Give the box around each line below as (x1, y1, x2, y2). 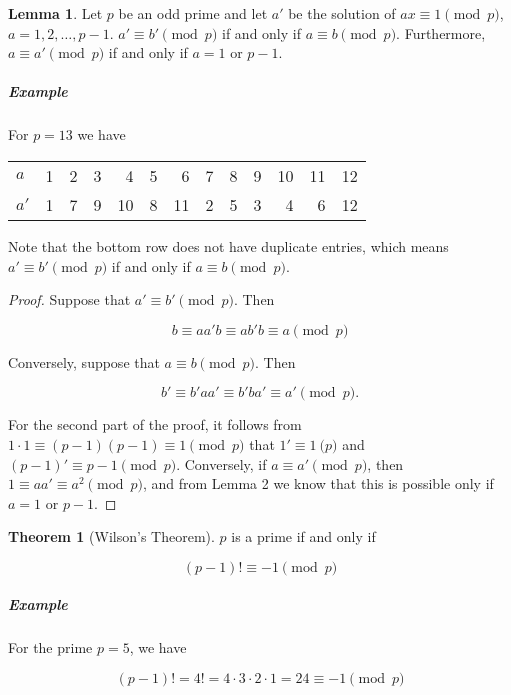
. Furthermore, (396, 22, 486, 43)
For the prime (8, 637, 93, 658)
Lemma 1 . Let (8, 3, 103, 23)
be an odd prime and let (118, 3, 268, 23)
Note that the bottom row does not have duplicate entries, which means (8, 235, 449, 256)
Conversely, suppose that (8, 351, 160, 372)
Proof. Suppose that (8, 289, 131, 310)
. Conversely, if (176, 453, 267, 474)
